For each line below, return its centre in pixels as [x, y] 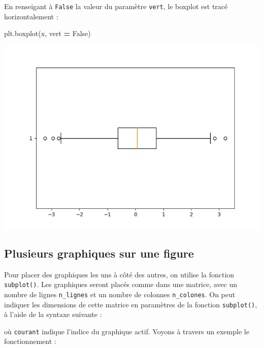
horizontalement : [31, 16]
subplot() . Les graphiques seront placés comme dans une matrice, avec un [121, 284]
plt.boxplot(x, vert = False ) [47, 33]
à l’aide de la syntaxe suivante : [53, 314]
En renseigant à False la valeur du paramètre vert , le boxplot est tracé [116, 6]
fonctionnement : [30, 341]
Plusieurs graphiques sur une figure [99, 253]
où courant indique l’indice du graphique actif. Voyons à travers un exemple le [127, 331]
